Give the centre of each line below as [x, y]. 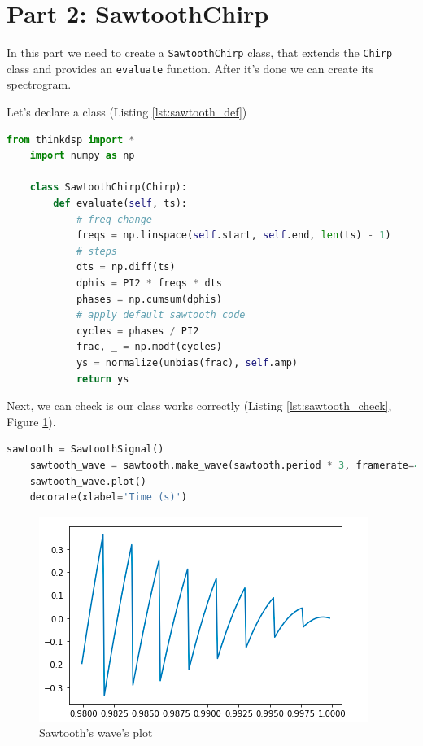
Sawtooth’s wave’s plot [96, 733]
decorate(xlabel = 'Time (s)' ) [108, 497]
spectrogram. [39, 84]
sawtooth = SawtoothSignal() [85, 449]
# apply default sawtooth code [161, 315]
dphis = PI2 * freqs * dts [149, 283]
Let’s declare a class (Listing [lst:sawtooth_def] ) [127, 112]
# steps [97, 251]
